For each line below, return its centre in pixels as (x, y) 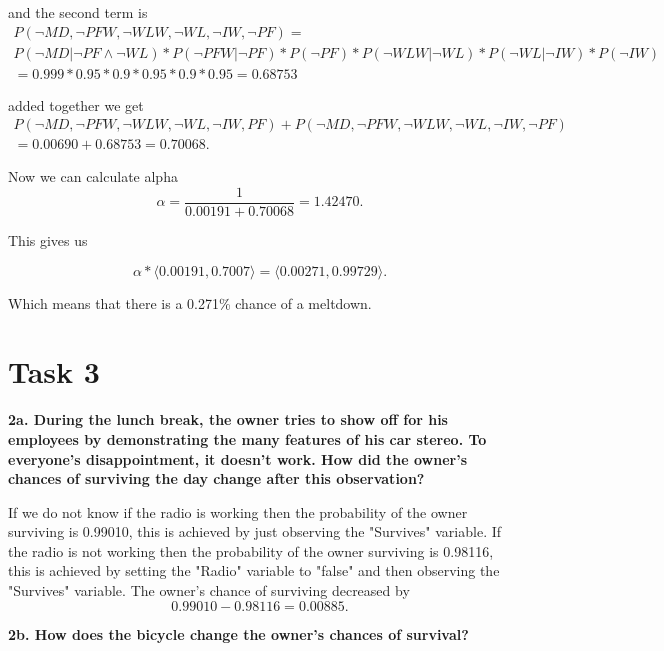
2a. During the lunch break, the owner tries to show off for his (228, 419)
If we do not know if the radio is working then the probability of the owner (238, 511)
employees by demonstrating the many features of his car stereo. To (247, 438)
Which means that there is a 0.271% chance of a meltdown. (190, 302)
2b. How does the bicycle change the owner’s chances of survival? (238, 633)
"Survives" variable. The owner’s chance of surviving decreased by (209, 590)
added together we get (76, 104)
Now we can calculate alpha (93, 176)
